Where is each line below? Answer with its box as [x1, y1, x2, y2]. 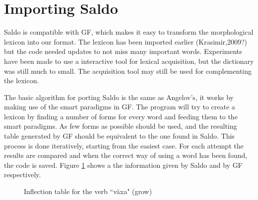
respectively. [4, 169, 41, 180]
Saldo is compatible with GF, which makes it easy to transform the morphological [4, 27, 254, 37]
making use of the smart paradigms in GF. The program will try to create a [4, 101, 235, 112]
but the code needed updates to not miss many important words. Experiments [4, 46, 242, 56]
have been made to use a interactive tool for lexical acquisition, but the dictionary [4, 55, 254, 66]
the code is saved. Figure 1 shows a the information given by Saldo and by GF [4, 159, 243, 170]
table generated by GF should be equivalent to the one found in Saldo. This [4, 131, 235, 141]
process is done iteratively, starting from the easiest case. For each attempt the [4, 140, 244, 150]
